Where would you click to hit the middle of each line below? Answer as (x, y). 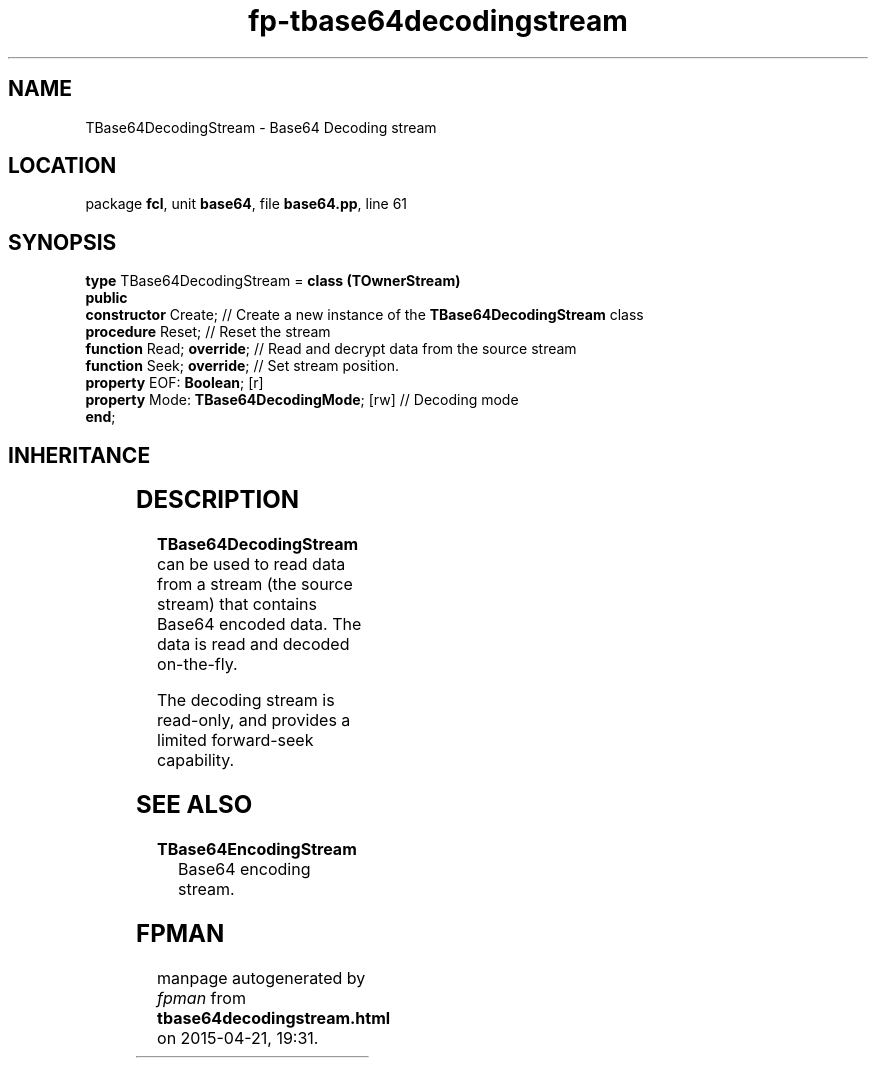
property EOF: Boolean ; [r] (174, 383)
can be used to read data (251, 564)
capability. (196, 760)
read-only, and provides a (254, 720)
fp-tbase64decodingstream (438, 21)
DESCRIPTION (218, 500)
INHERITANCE (79, 455)
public (106, 298)
